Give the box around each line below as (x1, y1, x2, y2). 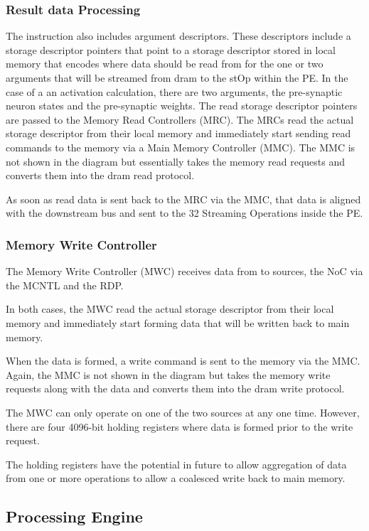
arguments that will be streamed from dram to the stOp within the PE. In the (6, 70, 348, 85)
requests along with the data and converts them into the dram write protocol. (6, 381, 345, 396)
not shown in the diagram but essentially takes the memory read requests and (6, 154, 345, 168)
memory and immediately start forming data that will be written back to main (6, 315, 350, 330)
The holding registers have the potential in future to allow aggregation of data (6, 456, 347, 471)
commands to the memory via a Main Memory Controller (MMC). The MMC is (6, 139, 355, 154)
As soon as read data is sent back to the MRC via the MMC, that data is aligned (6, 191, 361, 206)
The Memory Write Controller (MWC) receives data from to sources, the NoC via (6, 264, 363, 279)
